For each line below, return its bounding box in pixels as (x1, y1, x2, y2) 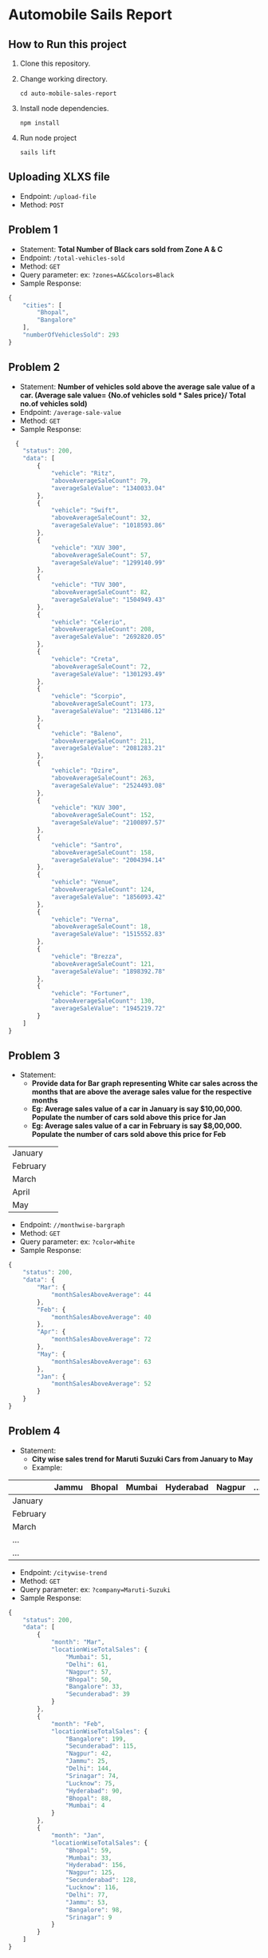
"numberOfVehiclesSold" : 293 (22, 331, 120, 339)
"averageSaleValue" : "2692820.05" (50, 633, 166, 641)
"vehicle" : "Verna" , (50, 915, 120, 923)
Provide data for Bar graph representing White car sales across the (31, 1079, 258, 1088)
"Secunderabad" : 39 (65, 1690, 130, 1698)
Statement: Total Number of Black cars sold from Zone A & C (19, 244, 223, 253)
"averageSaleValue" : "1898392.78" (50, 967, 166, 975)
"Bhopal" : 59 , (65, 1846, 112, 1854)
